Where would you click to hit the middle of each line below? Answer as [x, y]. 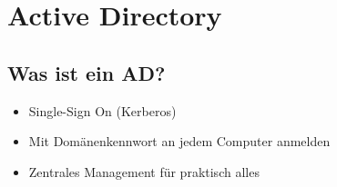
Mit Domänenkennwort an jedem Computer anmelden [179, 141]
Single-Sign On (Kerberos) [102, 110]
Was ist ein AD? [87, 72]
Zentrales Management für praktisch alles [144, 171]
